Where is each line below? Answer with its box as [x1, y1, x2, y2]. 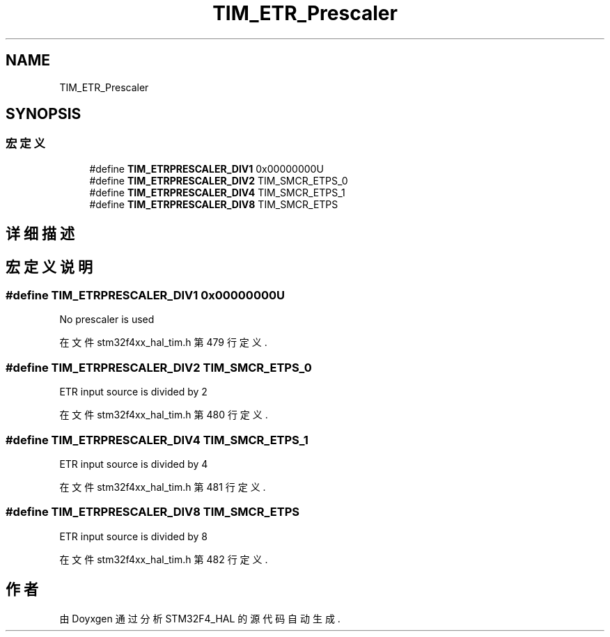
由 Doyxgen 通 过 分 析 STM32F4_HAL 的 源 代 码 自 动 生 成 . [59, 612, 341, 624]
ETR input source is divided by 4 [59, 457, 208, 470]
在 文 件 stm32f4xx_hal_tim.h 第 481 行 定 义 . [59, 480, 266, 493]
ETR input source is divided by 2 [59, 386, 208, 398]
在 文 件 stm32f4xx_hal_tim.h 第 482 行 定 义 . [59, 553, 268, 565]
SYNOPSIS [6, 105, 81, 123]
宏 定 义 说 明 [6, 258, 93, 276]
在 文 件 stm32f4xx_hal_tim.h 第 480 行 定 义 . [59, 409, 268, 421]
